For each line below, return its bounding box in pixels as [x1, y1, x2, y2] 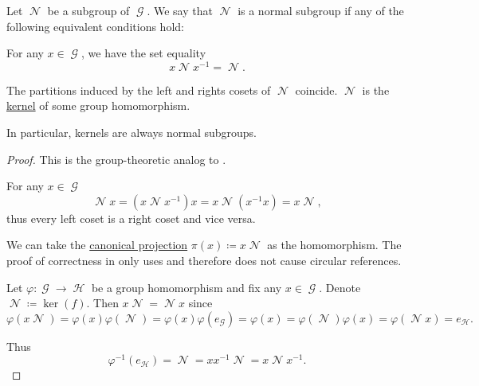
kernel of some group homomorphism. [6, 97, 190, 114]
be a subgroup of [47, 2, 130, 18]
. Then [86, 294, 119, 311]
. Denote [319, 279, 361, 295]
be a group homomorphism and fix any [91, 279, 282, 295]
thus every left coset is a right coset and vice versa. [6, 209, 256, 226]
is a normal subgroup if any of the [238, 2, 404, 18]
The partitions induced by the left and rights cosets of [6, 81, 271, 98]
